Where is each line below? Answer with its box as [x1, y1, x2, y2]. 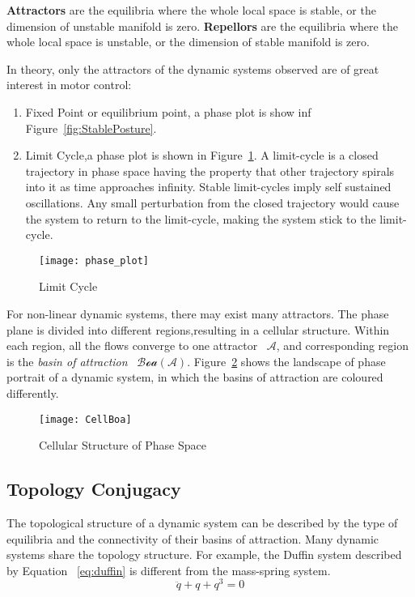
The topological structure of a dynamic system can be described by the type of [6, 514, 398, 531]
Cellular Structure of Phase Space [39, 437, 206, 454]
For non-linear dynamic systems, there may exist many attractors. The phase [6, 305, 389, 322]
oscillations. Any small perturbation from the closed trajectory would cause [25, 194, 400, 211]
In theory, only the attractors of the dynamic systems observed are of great [6, 60, 379, 77]
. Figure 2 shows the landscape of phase [187, 352, 386, 369]
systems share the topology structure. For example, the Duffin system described [6, 546, 402, 563]
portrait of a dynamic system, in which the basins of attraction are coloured [6, 369, 383, 386]
